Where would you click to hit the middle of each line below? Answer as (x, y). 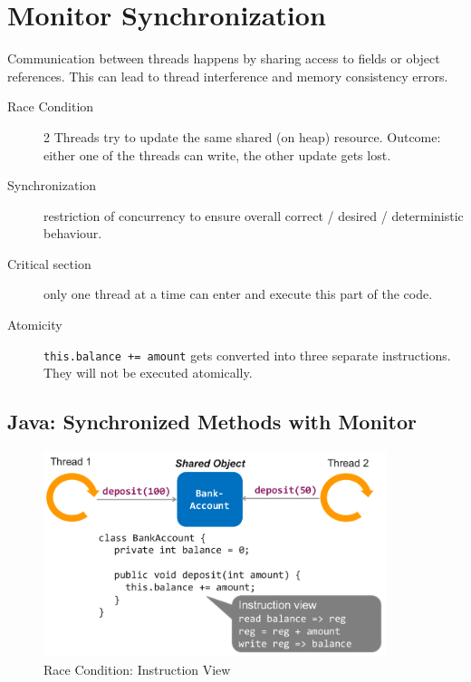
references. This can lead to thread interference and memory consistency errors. (228, 76)
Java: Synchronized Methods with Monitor (212, 422)
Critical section (49, 263)
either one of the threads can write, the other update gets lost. (217, 154)
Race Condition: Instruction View (137, 669)
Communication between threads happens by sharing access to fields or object (224, 58)
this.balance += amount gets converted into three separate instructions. (247, 355)
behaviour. (73, 233)
